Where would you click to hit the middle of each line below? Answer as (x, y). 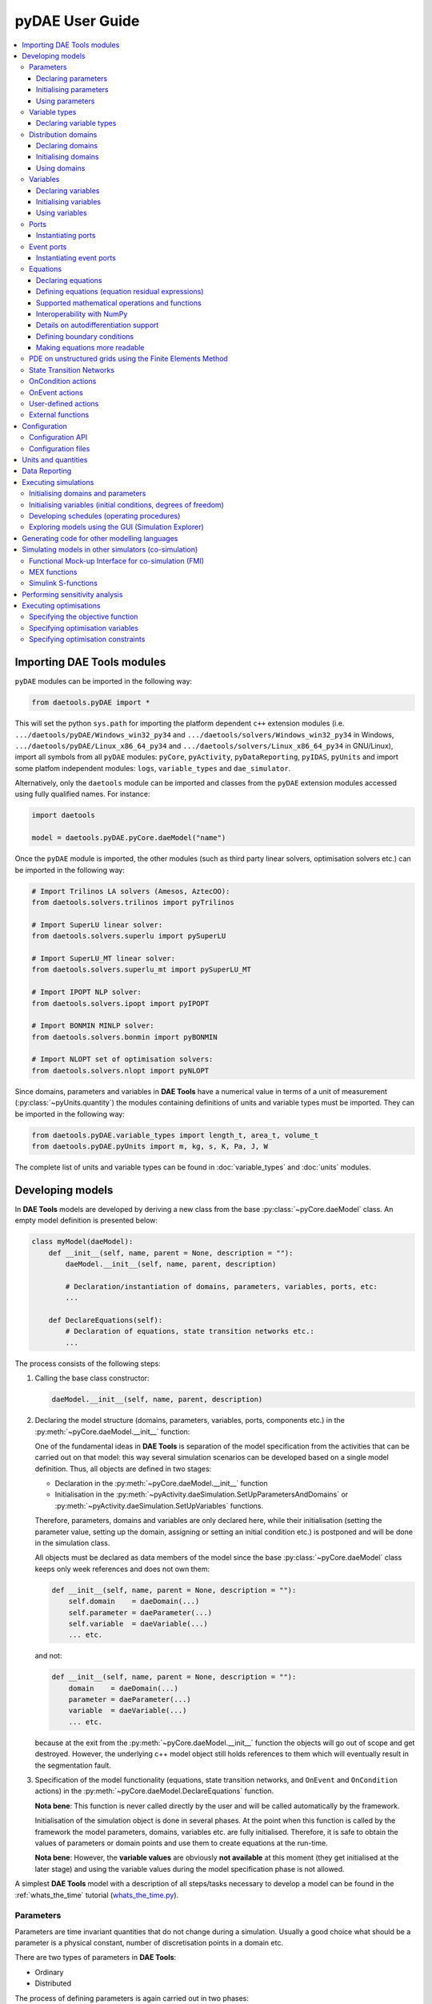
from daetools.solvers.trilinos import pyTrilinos (133, 902)
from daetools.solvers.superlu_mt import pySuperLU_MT (141, 970)
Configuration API (58, 438)
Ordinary (49, 1972)
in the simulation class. (72, 1543)
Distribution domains (63, 134)
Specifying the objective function (84, 616)
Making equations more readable (90, 348)
